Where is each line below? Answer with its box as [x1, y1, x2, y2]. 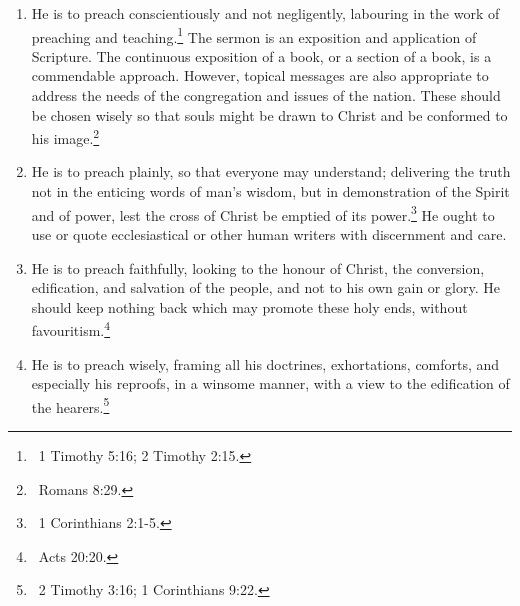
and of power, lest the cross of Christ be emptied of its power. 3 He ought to [31, 201, 495, 225]
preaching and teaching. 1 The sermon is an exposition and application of [31, 23, 477, 47]
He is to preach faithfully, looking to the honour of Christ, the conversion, [31, 257, 485, 278]
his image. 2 [31, 125, 100, 148]
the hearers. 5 [31, 393, 110, 417]
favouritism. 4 [31, 317, 111, 340]
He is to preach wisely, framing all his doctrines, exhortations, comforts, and [31, 353, 500, 374]
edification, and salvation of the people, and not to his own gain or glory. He [31, 277, 500, 298]
